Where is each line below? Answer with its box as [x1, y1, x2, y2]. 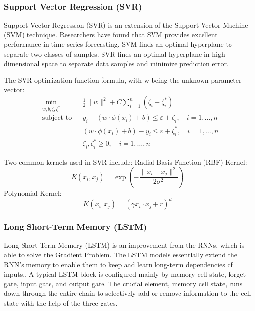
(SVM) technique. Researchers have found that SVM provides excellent [4, 29, 218, 39]
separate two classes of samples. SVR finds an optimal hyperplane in [4, 49, 210, 58]
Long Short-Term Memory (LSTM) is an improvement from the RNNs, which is [4, 240, 245, 250]
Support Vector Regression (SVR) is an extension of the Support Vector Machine [4, 20, 248, 30]
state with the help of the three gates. [4, 297, 118, 308]
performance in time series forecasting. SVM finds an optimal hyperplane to [4, 39, 232, 49]
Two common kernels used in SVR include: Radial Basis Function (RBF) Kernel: [4, 156, 247, 167]
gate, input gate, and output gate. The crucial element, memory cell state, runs [4, 278, 243, 288]
